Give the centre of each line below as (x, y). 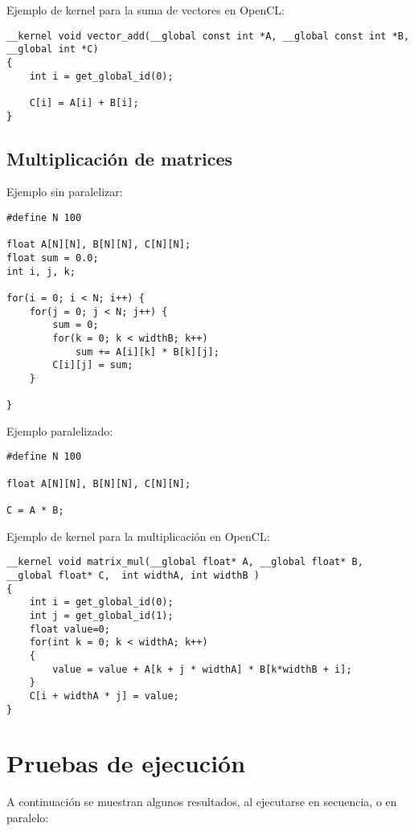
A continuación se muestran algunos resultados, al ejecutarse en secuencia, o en (202, 802)
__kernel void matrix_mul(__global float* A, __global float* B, (185, 562)
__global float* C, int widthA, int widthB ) (133, 575)
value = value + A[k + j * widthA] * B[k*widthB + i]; (202, 669)
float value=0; (70, 629)
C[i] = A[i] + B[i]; (84, 102)
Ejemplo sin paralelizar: (65, 192)
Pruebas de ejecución (126, 763)
